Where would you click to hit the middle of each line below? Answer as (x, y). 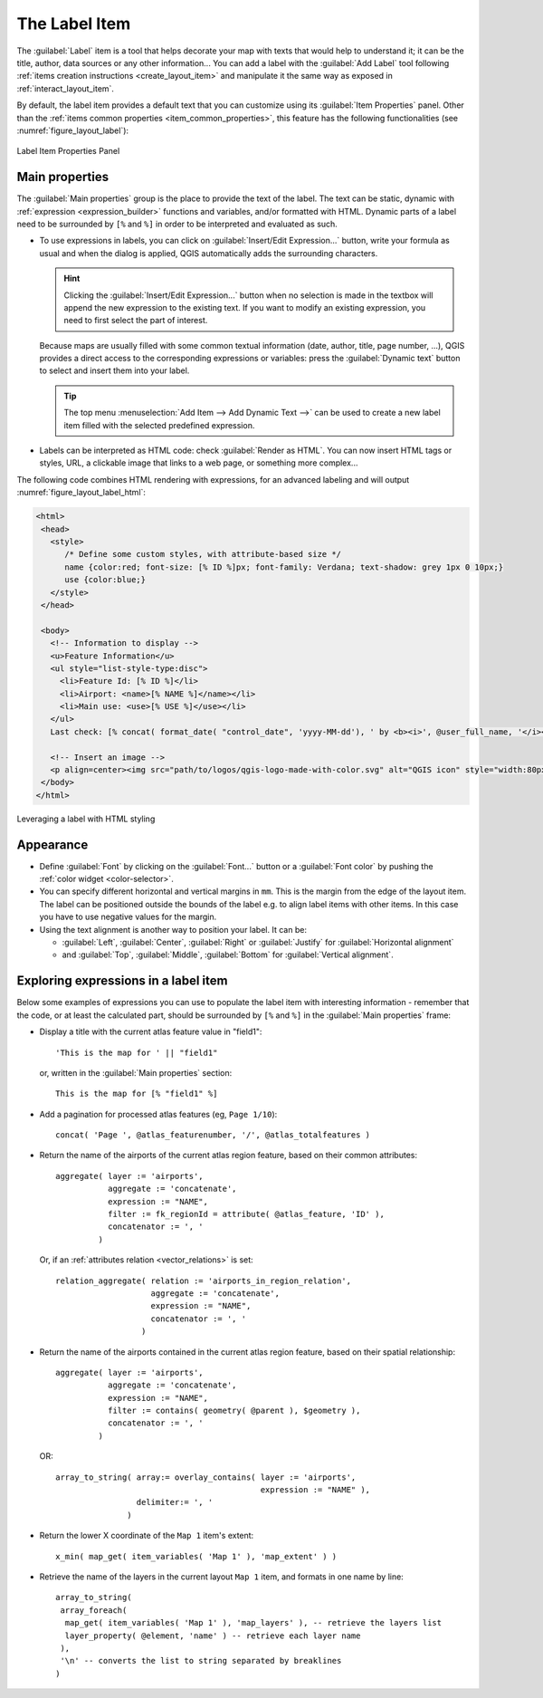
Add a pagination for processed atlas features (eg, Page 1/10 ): (158, 1114)
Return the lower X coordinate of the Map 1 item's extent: (147, 1536)
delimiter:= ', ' (175, 1502)
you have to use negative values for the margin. (128, 917)
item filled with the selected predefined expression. (159, 425)
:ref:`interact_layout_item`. (66, 88)
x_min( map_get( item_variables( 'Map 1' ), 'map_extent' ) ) (196, 1556)
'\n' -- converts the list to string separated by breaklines (201, 1661)
